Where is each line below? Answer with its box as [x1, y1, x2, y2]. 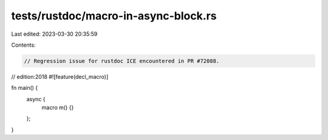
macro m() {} [41, 104, 74, 112]
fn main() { [11, 84, 38, 92]
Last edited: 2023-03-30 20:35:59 [11, 30, 98, 38]
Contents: [11, 41, 36, 48]
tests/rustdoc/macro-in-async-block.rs [11, 9, 217, 22]
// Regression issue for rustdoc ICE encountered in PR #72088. [24, 58, 220, 64]
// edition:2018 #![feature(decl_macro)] [11, 73, 109, 80]
